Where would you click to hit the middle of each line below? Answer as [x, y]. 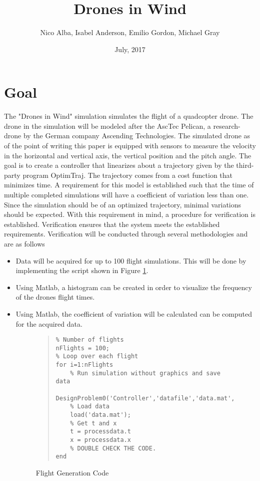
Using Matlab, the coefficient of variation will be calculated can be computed [134, 313]
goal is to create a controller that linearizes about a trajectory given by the [119, 165]
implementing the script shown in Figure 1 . [82, 270]
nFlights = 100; [82, 348]
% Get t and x [93, 423]
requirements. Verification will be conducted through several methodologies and [126, 234]
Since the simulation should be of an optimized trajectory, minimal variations [123, 204]
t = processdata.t [100, 432]
